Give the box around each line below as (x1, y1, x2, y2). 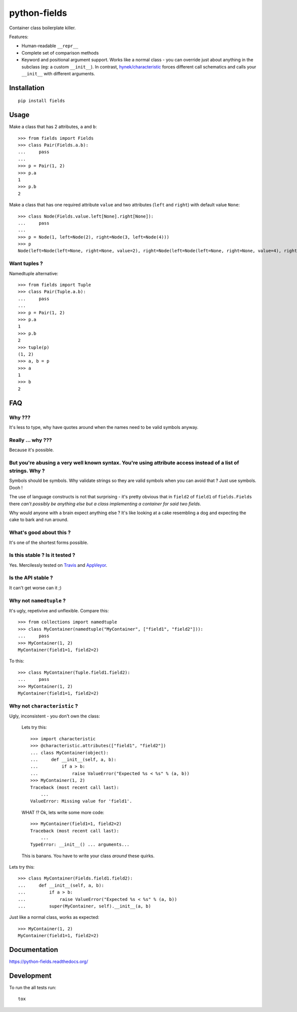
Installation (9, 83, 45, 92)
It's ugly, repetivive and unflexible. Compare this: (9, 607, 109, 613)
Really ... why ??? (9, 436, 52, 443)
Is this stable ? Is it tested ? (9, 552, 76, 559)
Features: (9, 34, 29, 40)
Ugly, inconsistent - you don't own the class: (9, 713, 100, 719)
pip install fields (18, 98, 65, 104)
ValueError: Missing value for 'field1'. (30, 798, 132, 804)
